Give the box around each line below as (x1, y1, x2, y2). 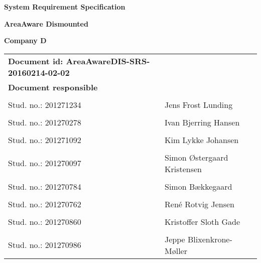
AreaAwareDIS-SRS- (66, 55, 150, 67)
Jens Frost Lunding (165, 98, 233, 110)
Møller (165, 244, 187, 256)
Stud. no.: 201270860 (8, 215, 81, 227)
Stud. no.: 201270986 (8, 239, 81, 251)
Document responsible (8, 81, 98, 93)
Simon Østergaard (165, 151, 228, 163)
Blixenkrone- (188, 233, 232, 245)
